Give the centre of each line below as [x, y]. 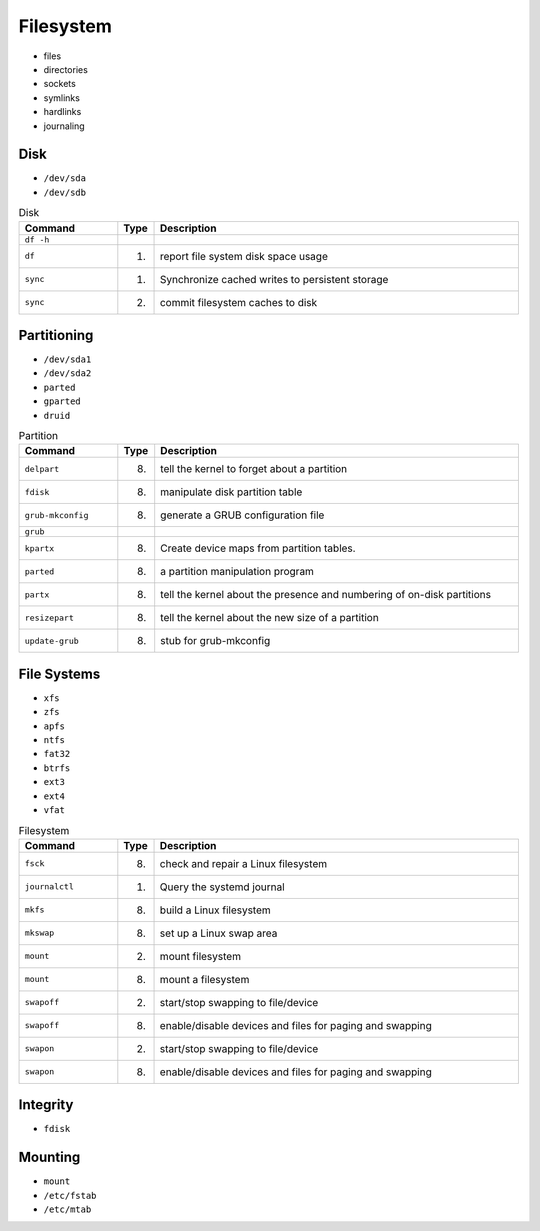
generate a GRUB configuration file [242, 515]
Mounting [49, 1157]
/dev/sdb [65, 192]
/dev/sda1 [67, 359]
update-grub [51, 640]
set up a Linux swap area [218, 933]
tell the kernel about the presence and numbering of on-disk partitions [326, 595]
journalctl [49, 886]
